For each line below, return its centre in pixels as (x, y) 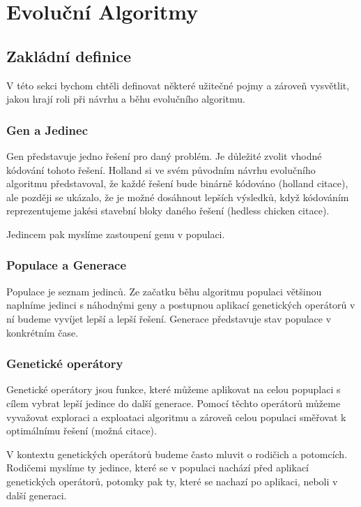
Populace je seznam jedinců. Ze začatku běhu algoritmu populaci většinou (164, 291)
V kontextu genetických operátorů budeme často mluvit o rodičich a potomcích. (177, 454)
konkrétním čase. (43, 332)
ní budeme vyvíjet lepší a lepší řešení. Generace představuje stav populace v (169, 318)
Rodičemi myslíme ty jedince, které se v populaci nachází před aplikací (158, 468)
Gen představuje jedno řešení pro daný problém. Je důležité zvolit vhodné (164, 155)
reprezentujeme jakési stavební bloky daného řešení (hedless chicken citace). (168, 211)
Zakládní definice (69, 56)
